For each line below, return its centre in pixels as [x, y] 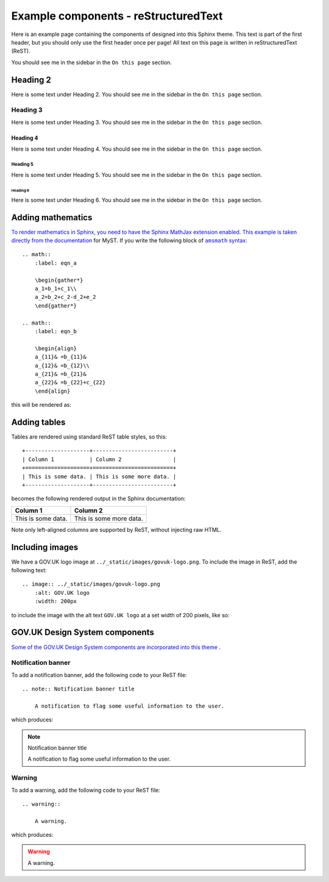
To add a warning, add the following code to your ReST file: [86, 790]
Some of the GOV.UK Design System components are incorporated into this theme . [116, 647]
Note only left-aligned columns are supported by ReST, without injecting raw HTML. [116, 529]
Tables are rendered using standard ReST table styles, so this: [89, 437]
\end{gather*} [56, 306]
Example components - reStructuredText [117, 16]
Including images [45, 547]
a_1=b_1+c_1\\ [56, 289]
